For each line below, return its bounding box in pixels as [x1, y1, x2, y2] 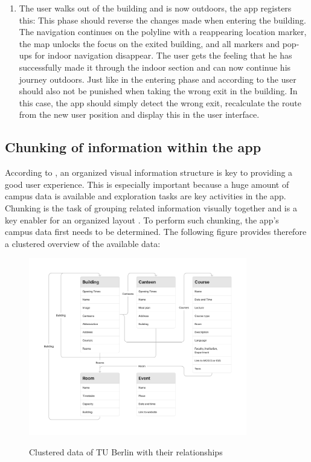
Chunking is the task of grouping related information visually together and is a [5, 201, 297, 214]
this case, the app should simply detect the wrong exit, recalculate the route [19, 96, 301, 109]
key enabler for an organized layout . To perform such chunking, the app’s [5, 213, 279, 226]
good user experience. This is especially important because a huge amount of [5, 178, 289, 190]
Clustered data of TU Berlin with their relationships [29, 446, 223, 458]
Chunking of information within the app [5, 138, 261, 156]
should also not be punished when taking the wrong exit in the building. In [19, 85, 298, 97]
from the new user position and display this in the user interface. [19, 108, 260, 121]
